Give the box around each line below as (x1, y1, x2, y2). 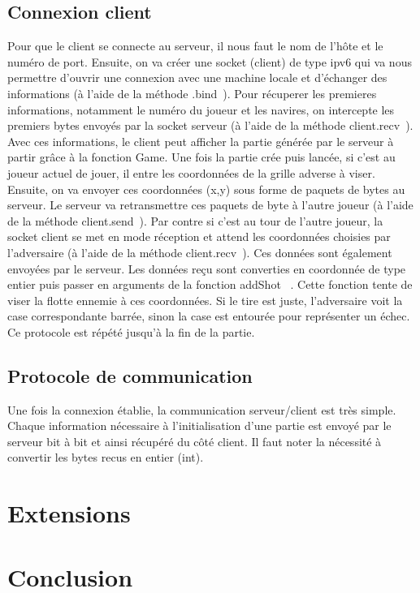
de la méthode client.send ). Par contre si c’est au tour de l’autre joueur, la (7, 212, 383, 229)
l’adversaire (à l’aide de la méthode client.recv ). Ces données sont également (7, 243, 392, 260)
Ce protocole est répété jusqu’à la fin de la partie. (7, 323, 255, 340)
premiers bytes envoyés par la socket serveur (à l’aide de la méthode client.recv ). (7, 117, 414, 134)
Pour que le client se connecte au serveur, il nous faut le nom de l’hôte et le (7, 37, 383, 54)
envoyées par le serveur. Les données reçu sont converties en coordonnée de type (7, 260, 406, 277)
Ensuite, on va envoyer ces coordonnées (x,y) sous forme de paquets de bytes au (7, 180, 405, 197)
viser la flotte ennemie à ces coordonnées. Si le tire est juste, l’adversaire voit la (7, 291, 403, 308)
